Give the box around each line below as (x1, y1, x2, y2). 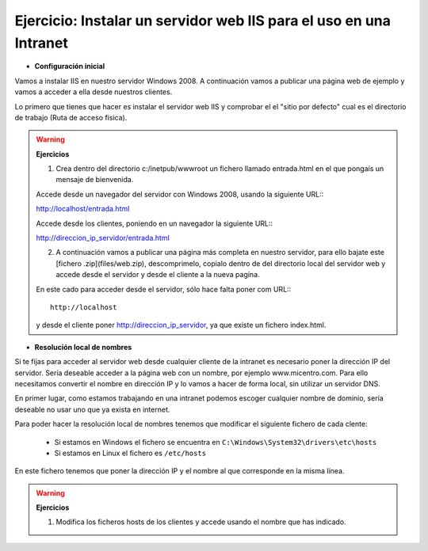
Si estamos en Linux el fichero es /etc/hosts (54, 448, 206, 458)
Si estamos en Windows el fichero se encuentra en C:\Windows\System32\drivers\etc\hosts (54, 437, 377, 446)
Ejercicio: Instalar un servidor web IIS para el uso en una (14, 12, 392, 29)
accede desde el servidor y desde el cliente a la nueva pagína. (55, 270, 261, 279)
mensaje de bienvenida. (55, 175, 134, 184)
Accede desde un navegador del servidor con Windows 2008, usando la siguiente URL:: (36, 189, 324, 199)
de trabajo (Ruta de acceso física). (14, 112, 128, 122)
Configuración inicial (34, 62, 105, 71)
